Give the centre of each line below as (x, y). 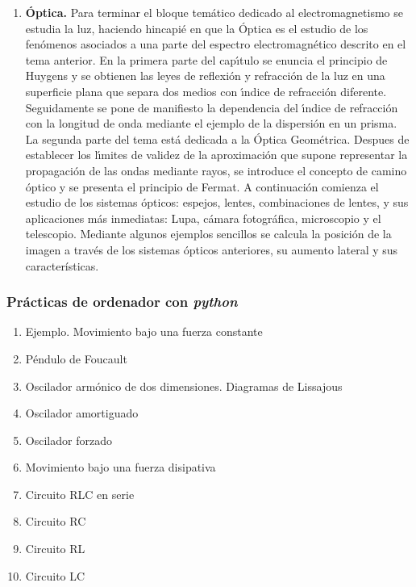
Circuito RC (56, 521)
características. (62, 265)
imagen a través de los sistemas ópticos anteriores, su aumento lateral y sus (212, 249)
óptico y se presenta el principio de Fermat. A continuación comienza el (202, 186)
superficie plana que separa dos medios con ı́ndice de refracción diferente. (206, 91)
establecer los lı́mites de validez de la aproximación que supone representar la (216, 155)
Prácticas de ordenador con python (122, 302)
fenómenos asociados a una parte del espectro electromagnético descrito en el (216, 44)
